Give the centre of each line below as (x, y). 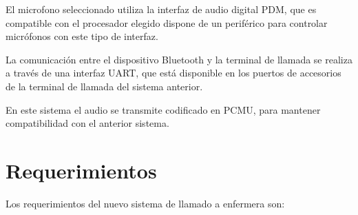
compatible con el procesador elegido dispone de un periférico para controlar (167, 22)
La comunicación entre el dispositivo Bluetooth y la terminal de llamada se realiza (179, 59)
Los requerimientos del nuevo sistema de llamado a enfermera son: (145, 203)
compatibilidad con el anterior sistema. (87, 123)
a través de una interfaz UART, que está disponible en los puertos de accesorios (173, 73)
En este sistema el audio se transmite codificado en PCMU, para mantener (163, 109)
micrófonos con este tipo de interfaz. (82, 36)
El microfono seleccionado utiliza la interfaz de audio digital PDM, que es (161, 9)
